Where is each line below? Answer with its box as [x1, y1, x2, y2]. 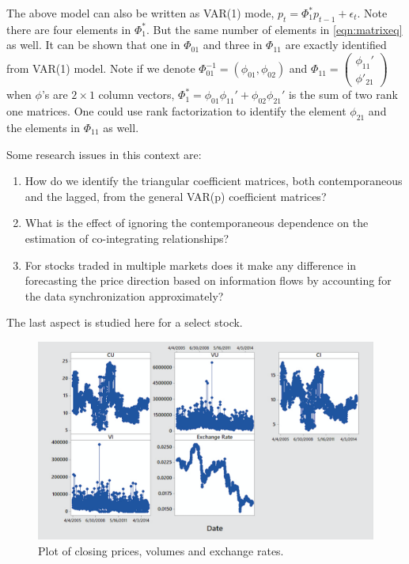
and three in [203, 36, 263, 53]
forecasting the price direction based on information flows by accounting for [25, 272, 392, 289]
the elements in [6, 119, 81, 135]
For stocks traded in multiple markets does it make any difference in [25, 256, 357, 273]
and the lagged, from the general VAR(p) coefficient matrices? [25, 187, 327, 204]
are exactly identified [285, 36, 387, 53]
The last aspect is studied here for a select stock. [6, 314, 243, 331]
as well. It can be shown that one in [6, 36, 180, 53]
